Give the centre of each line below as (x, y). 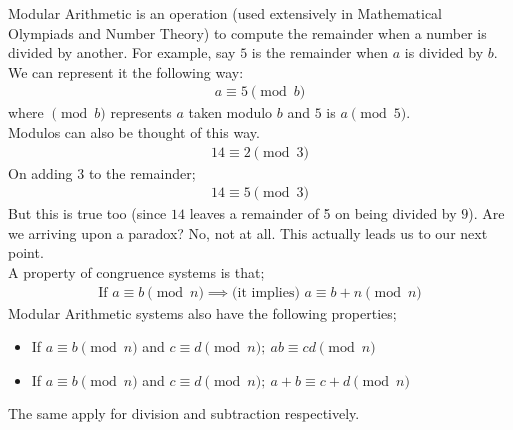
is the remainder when (320, 52)
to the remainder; (142, 172)
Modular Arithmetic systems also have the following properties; (202, 312)
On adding (40, 172)
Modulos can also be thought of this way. (134, 132)
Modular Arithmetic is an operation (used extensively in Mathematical (225, 13)
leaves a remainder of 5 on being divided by (323, 213)
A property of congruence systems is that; (136, 272)
